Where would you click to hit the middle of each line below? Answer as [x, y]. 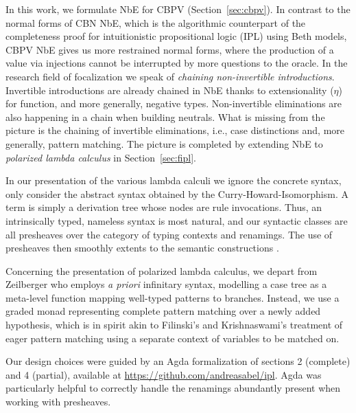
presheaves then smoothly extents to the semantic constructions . [142, 248]
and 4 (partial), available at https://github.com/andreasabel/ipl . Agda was [164, 374]
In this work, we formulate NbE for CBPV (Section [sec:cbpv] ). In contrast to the [178, 9]
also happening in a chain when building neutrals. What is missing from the [165, 116]
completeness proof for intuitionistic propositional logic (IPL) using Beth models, [176, 36]
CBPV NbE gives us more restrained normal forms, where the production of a [170, 49]
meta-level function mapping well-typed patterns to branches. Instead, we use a [173, 297]
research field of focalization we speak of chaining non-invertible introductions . [170, 76]
